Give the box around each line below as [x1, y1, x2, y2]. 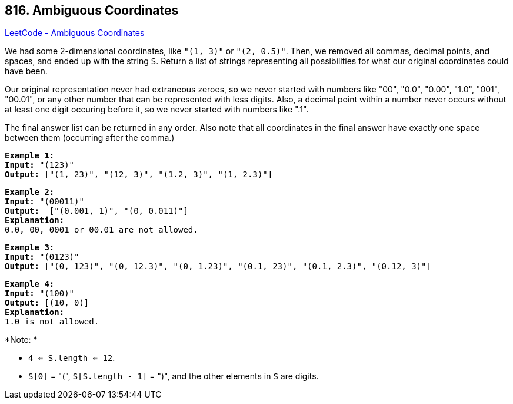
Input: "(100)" [5, 289, 75, 299]
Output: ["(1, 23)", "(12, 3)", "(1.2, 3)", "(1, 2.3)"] [5, 170, 273, 180]
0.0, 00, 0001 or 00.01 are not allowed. [5, 225, 198, 235]
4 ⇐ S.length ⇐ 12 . [28, 353, 115, 363]
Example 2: [5, 187, 55, 197]
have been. [5, 66, 48, 77]
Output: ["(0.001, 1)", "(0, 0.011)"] [5, 206, 188, 216]
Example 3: [5, 243, 55, 253]
